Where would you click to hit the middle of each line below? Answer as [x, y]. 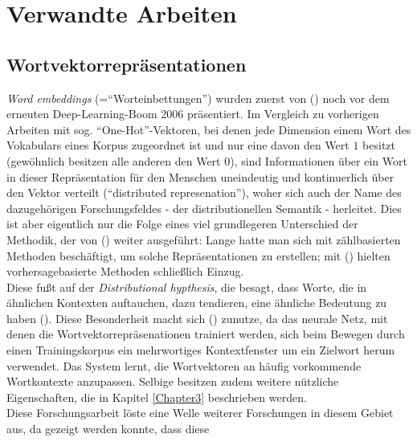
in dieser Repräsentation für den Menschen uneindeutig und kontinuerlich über [200, 176]
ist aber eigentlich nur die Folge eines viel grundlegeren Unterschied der [182, 224]
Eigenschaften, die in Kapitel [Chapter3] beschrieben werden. [157, 397]
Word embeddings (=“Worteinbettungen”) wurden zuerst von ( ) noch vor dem [198, 98]
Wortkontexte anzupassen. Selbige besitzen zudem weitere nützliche [173, 381]
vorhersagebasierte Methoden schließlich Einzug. [125, 271]
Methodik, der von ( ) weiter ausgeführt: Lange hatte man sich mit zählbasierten [204, 239]
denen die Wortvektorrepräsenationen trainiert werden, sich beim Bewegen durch [206, 334]
